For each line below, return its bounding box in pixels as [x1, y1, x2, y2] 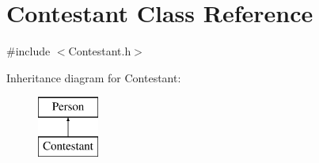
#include [6, 43, 51, 59]
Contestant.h [68, 43, 131, 59]
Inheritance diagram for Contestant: [6, 69, 181, 85]
